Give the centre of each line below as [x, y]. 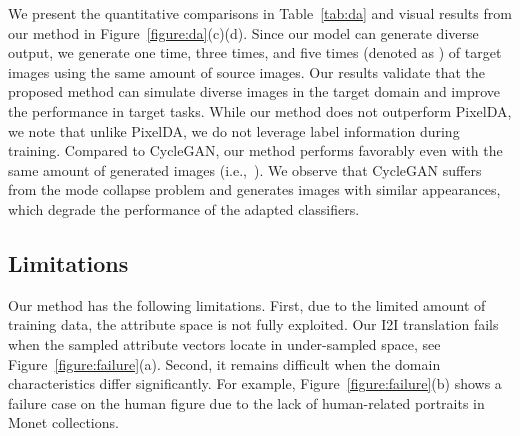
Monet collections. [63, 422]
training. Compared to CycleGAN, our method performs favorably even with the [255, 150]
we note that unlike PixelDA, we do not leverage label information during [234, 130]
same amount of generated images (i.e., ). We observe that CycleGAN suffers [245, 169]
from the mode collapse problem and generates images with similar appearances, [254, 189]
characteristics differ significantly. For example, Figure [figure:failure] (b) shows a [255, 383]
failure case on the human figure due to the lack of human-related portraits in [246, 402]
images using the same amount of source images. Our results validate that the [246, 71]
